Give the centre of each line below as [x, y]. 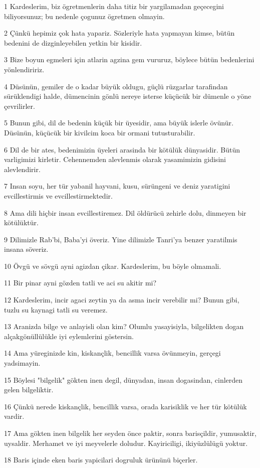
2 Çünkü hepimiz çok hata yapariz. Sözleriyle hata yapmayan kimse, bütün [119, 33]
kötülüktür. [21, 222]
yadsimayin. [22, 363]
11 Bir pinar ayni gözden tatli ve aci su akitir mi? [80, 283]
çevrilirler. [20, 106]
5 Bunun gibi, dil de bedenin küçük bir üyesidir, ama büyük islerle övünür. [119, 123]
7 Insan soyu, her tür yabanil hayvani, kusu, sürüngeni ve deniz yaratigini [117, 186]
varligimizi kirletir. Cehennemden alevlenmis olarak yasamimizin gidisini [115, 159]
